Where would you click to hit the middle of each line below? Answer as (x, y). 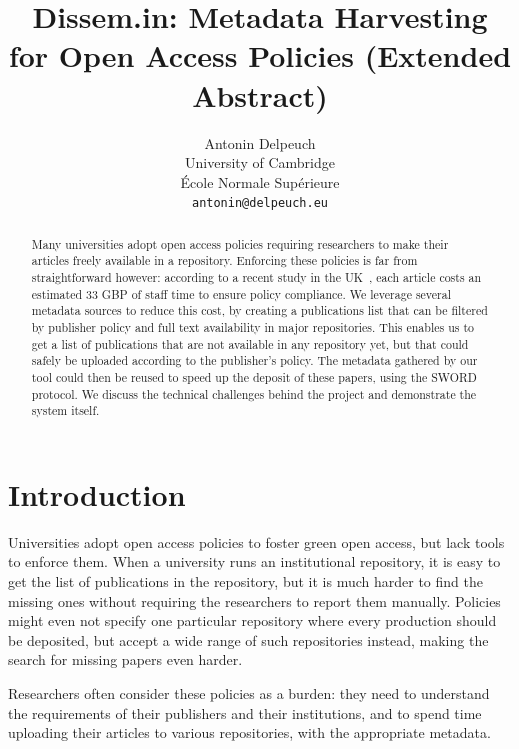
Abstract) (260, 94)
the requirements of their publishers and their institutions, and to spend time (245, 712)
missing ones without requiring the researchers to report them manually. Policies (254, 600)
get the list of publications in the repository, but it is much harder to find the (245, 581)
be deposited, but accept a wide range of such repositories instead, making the (248, 639)
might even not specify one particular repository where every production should (252, 620)
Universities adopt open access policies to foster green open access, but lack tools (256, 541)
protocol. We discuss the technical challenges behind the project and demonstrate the (254, 393)
